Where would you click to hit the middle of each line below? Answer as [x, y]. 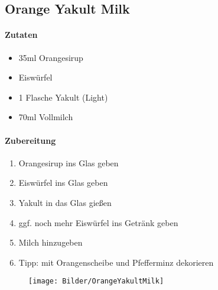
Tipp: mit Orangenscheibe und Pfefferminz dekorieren [116, 262]
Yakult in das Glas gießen [65, 202]
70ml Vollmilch [46, 117]
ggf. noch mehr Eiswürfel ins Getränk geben [98, 222]
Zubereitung [30, 140]
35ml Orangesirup [51, 57]
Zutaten [21, 35]
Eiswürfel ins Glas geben [63, 183]
